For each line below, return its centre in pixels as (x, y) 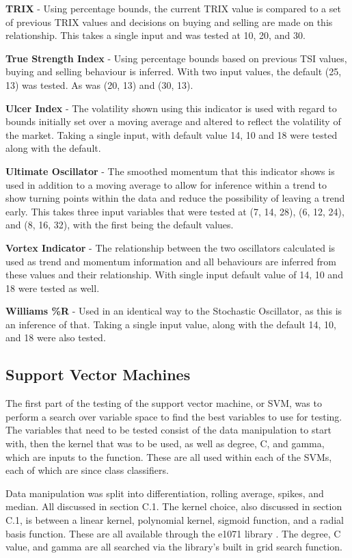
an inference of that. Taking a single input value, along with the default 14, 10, (171, 324)
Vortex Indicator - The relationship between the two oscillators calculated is (171, 247)
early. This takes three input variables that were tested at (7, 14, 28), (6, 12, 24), (175, 211)
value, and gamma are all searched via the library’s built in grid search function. (174, 547)
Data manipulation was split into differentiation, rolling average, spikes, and (165, 493)
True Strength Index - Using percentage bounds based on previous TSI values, (176, 58)
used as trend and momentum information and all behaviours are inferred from (171, 261)
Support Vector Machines (98, 374)
